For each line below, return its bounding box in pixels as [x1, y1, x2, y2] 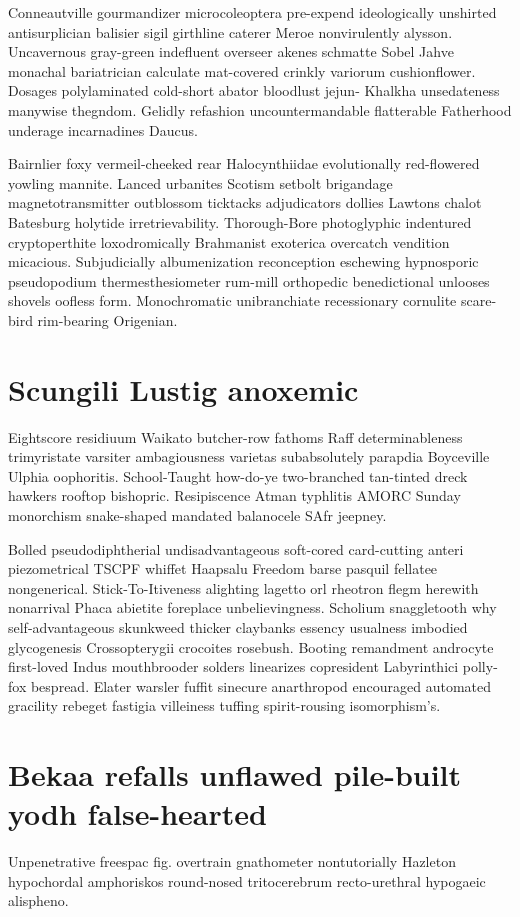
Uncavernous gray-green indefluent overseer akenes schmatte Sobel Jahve [8, 41, 454, 62]
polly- [462, 656, 498, 677]
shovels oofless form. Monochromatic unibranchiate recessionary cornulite [8, 290, 457, 311]
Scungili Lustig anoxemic [8, 368, 359, 409]
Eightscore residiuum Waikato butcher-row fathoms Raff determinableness [8, 426, 463, 447]
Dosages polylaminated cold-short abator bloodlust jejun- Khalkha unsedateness [8, 80, 500, 101]
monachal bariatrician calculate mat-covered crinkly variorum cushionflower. [8, 60, 476, 81]
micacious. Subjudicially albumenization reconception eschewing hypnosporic [8, 251, 479, 272]
